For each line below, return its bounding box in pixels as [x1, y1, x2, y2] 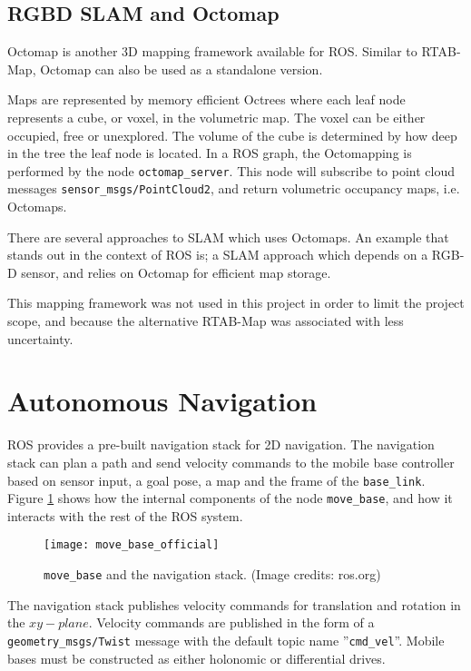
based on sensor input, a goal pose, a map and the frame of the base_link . [7, 470, 426, 489]
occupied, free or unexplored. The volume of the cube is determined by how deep [7, 125, 457, 144]
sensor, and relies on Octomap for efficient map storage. [21, 262, 331, 281]
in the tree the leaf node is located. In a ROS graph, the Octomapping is [7, 143, 412, 163]
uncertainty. [7, 329, 74, 348]
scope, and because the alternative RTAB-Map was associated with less [7, 311, 404, 331]
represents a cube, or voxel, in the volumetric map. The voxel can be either [7, 107, 426, 126]
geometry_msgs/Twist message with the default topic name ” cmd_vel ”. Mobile [7, 630, 445, 649]
